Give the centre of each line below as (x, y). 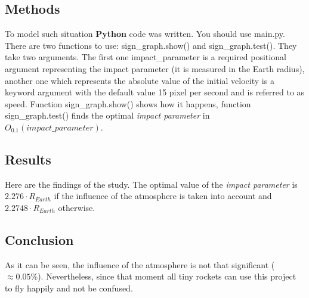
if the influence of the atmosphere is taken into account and (163, 196)
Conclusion (39, 239)
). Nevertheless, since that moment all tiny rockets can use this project (167, 276)
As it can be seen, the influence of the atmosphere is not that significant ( (140, 264)
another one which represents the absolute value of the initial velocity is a (140, 80)
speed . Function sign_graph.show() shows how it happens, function (128, 103)
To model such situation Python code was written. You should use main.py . (145, 34)
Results (28, 159)
